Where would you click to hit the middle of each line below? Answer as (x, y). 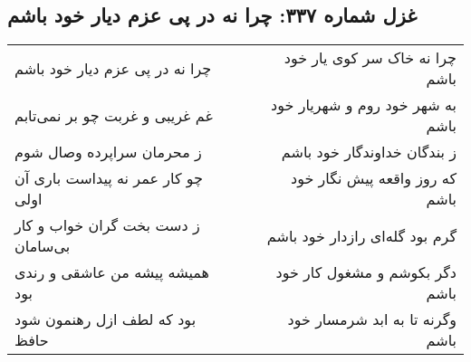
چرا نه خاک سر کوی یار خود (370, 58)
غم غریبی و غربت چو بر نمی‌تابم (114, 115)
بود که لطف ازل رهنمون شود (106, 319)
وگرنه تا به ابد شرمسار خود (372, 319)
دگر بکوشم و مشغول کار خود (366, 272)
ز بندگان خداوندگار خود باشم (369, 152)
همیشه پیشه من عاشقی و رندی (112, 272)
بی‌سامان (43, 246)
